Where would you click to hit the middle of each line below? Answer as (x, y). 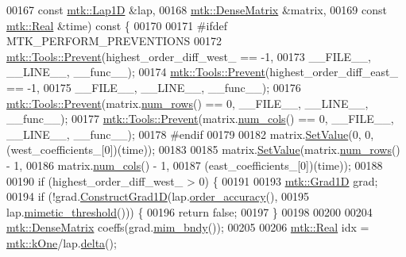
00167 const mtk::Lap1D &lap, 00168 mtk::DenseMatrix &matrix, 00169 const (197, 10)
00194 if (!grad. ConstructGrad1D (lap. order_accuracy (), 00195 (158, 196)
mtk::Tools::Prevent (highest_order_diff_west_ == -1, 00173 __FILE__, (189, 56)
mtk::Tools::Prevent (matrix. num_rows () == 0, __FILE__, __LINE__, (188, 103)
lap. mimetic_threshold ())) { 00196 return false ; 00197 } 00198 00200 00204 (189, 211)
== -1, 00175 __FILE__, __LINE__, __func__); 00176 (154, 87)
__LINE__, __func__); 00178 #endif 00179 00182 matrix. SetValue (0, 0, (190, 134)
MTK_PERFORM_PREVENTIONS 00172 (114, 41)
